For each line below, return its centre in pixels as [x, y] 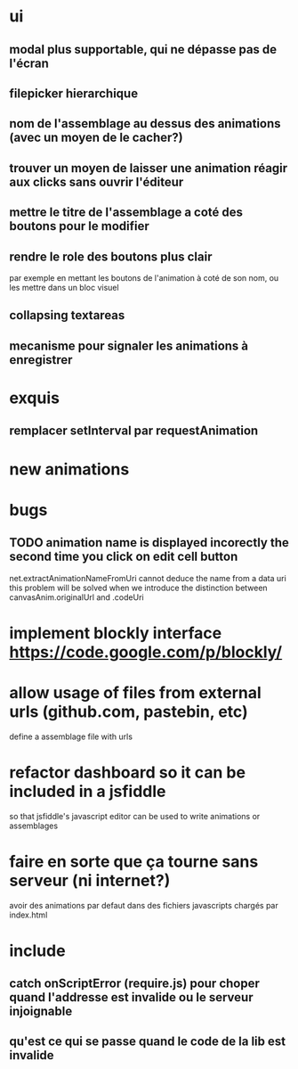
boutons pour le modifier [79, 226]
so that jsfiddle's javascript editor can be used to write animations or [135, 816]
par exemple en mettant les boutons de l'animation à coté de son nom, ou [144, 277]
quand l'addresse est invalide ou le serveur [131, 997]
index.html [28, 915]
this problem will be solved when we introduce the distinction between [139, 588]
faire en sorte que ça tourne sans [134, 861]
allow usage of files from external [136, 692]
